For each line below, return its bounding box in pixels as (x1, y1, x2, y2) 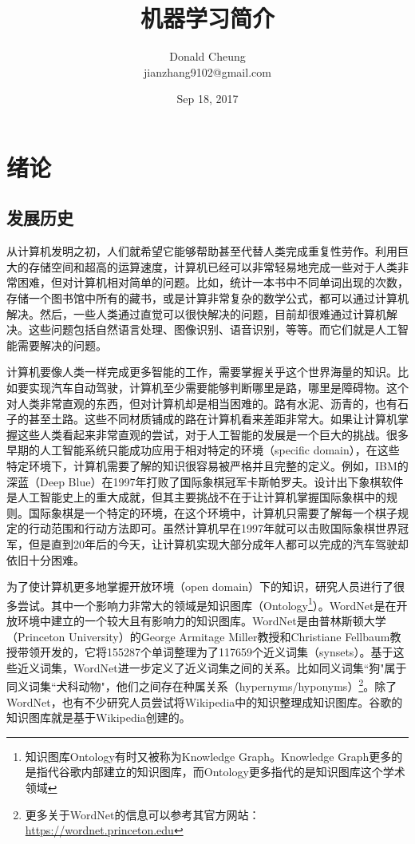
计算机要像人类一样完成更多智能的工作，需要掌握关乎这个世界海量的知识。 (6, 363, 397, 380)
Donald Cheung (169, 48, 246, 65)
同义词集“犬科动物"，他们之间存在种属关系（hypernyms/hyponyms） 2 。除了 (6, 676, 397, 695)
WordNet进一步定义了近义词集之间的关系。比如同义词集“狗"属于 (73, 659, 407, 676)
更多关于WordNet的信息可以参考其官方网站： (25, 806, 260, 822)
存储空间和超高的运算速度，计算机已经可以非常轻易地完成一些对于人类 (28, 258, 397, 275)
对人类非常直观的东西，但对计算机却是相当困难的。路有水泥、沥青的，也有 (6, 394, 397, 411)
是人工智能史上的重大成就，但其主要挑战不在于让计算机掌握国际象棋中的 (6, 489, 386, 505)
